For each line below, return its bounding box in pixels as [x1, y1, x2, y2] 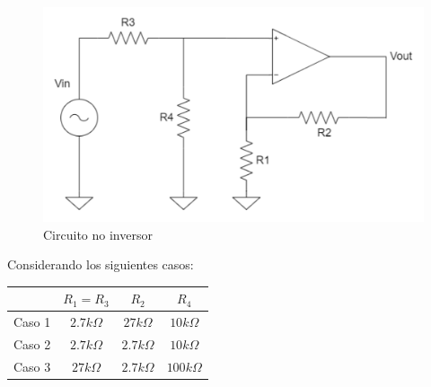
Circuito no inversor [43, 224, 153, 243]
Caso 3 [13, 356, 51, 375]
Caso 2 [13, 334, 51, 353]
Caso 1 [13, 312, 51, 331]
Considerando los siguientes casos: [7, 255, 194, 274]
